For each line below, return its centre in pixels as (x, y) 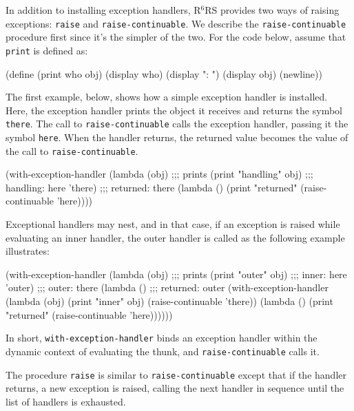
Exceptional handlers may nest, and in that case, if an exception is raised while (173, 224)
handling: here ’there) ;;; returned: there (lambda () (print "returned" (152, 187)
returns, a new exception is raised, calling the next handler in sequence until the (175, 388)
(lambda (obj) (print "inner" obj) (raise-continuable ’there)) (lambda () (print (169, 301)
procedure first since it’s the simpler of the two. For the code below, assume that (176, 37)
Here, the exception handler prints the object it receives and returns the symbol (174, 110)
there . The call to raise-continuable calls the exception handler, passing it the (177, 124)
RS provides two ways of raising (272, 10)
